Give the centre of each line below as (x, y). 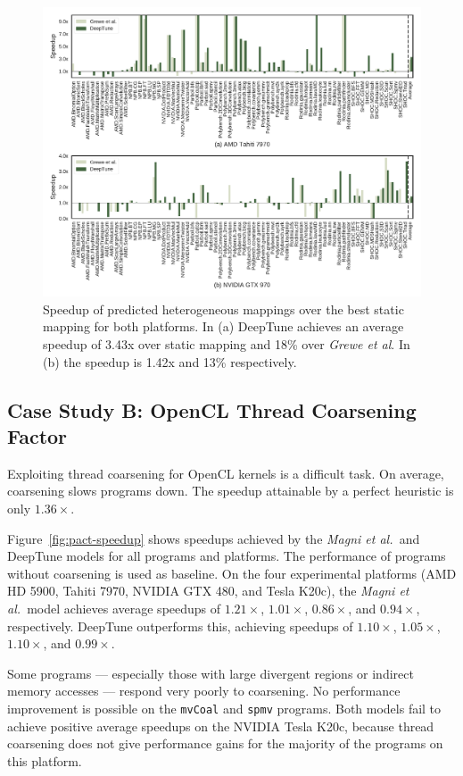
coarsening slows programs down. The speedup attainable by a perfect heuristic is (231, 491)
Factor (37, 435)
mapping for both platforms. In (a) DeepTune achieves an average (223, 326)
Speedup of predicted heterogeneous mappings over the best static (223, 309)
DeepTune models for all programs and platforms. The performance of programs (227, 556)
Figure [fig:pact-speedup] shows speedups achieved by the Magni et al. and (214, 538)
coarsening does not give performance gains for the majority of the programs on (225, 743)
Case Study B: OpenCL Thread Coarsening (212, 409)
